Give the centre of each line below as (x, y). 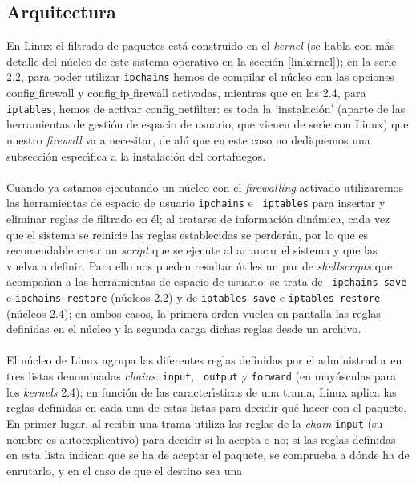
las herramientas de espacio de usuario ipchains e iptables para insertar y (196, 203)
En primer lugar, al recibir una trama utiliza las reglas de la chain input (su (195, 423)
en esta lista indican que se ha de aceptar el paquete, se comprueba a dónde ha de (208, 455)
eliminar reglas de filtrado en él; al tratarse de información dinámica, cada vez (198, 218)
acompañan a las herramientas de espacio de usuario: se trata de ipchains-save (207, 281)
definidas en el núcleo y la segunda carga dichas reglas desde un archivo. (184, 329)
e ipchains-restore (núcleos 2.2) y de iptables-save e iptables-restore (194, 297)
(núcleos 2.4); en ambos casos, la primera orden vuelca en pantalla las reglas (194, 313)
